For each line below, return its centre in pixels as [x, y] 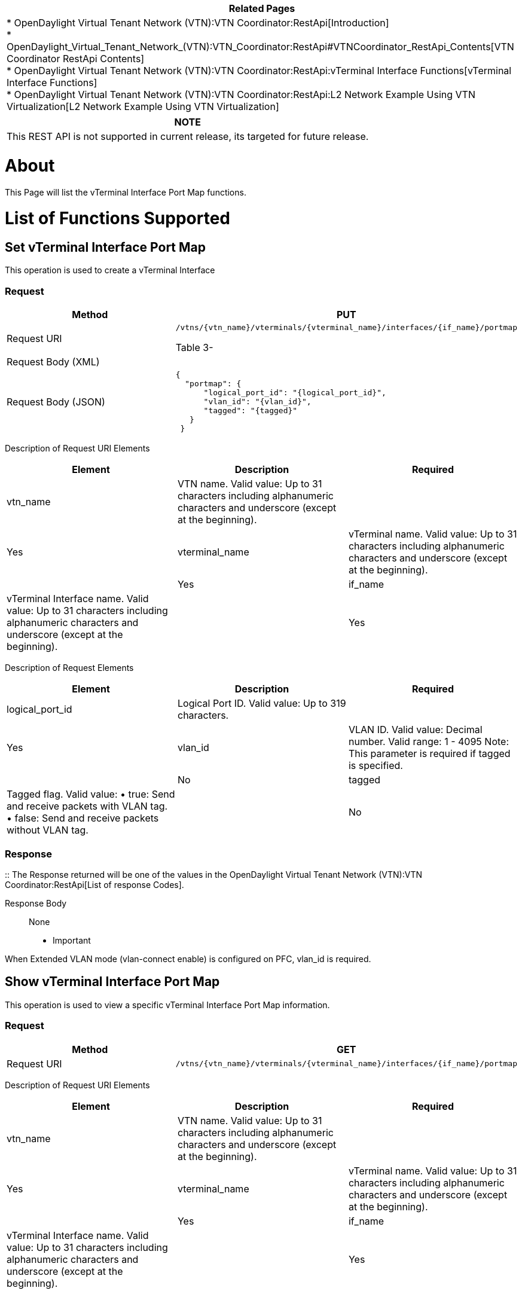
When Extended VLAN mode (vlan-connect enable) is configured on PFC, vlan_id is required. [188, 959]
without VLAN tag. [48, 830]
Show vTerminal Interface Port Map [112, 982]
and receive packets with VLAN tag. [87, 806]
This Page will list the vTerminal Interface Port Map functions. [126, 192]
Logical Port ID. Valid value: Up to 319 [262, 704]
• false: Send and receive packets [83, 818]
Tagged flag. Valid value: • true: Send [91, 794]
